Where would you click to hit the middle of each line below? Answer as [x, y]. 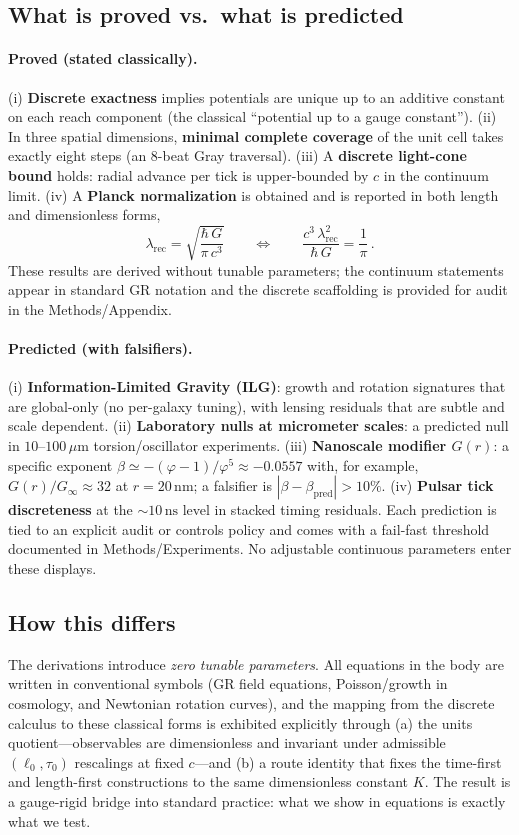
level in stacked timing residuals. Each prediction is [339, 509]
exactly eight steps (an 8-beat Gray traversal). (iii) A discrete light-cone [237, 155]
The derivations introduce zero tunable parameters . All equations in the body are [256, 663]
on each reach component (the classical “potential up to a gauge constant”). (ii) [252, 116]
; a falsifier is [232, 485]
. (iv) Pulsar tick [437, 485]
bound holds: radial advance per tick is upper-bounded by [188, 174]
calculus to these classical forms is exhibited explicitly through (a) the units [240, 722]
